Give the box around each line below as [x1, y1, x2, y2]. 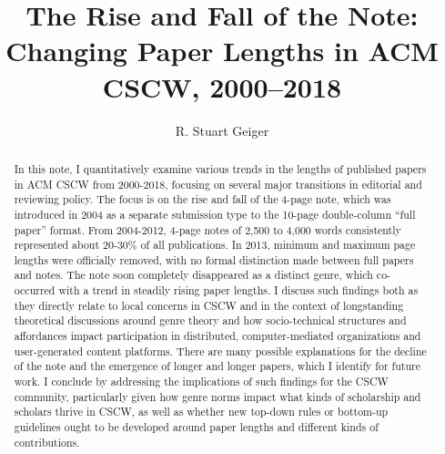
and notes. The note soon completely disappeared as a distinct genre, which [14, 267, 373, 283]
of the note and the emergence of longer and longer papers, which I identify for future [14, 358, 420, 374]
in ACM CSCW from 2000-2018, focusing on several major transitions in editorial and [14, 176, 422, 191]
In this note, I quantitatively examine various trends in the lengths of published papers [14, 160, 427, 176]
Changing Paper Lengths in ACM [5, 32, 439, 69]
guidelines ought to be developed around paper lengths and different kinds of [14, 419, 379, 435]
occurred [14, 283, 56, 298]
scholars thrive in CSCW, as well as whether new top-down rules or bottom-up [14, 404, 389, 419]
